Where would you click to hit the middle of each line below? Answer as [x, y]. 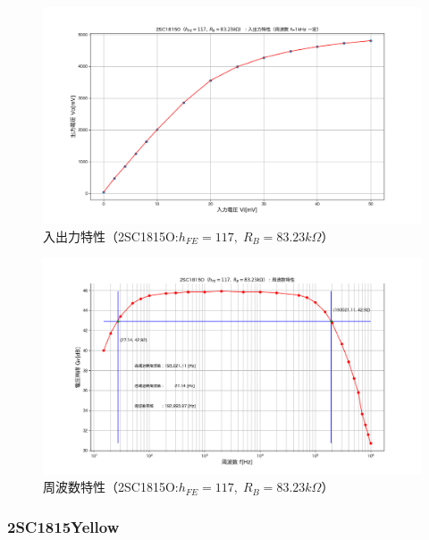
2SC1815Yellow [63, 526]
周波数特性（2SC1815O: [111, 487]
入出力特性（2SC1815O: [111, 236]
